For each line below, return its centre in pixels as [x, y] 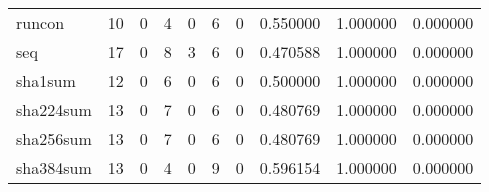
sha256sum [54, 138]
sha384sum [54, 167]
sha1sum [46, 80]
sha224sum [54, 109]
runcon [40, 22]
